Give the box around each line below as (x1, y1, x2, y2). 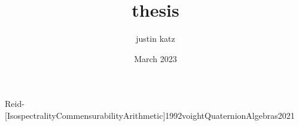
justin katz (136, 32, 175, 45)
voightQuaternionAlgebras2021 (182, 109, 295, 121)
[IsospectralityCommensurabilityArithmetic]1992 (5, 109, 182, 121)
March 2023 (134, 52, 177, 64)
